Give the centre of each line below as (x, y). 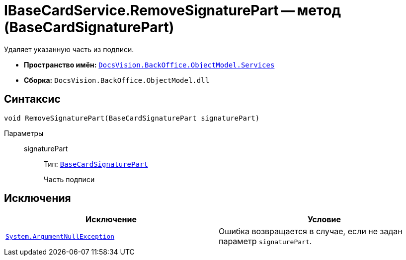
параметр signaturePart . (265, 241)
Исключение (111, 220)
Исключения (38, 198)
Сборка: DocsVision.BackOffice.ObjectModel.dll (117, 80)
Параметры (24, 133)
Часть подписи (69, 179)
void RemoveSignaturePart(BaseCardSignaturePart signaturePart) (132, 118)
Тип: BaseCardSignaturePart (96, 164)
